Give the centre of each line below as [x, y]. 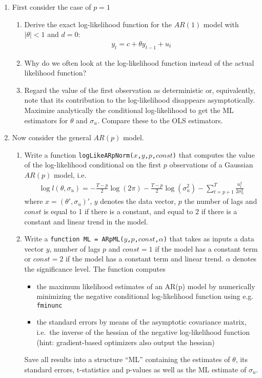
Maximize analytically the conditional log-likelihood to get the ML [129, 110]
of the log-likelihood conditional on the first [93, 165]
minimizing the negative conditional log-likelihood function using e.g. [145, 296]
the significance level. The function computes [95, 268]
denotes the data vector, [138, 201]
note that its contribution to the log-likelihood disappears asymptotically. [140, 100]
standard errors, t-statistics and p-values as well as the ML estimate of [135, 369]
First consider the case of [52, 7]
